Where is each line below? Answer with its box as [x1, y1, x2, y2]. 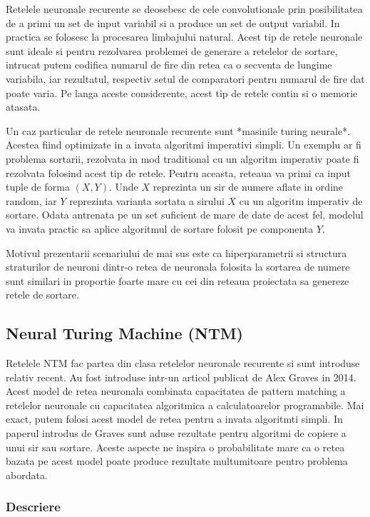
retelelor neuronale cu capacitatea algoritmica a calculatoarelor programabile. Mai [6, 397, 364, 412]
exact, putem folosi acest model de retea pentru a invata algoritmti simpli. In [6, 411, 343, 426]
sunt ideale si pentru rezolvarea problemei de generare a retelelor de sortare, [6, 43, 338, 58]
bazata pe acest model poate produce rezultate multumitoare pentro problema [6, 453, 348, 468]
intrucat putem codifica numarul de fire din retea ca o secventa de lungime [6, 57, 332, 72]
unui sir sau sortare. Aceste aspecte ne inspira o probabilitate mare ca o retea [6, 439, 345, 454]
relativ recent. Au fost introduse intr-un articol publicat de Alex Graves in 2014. [6, 369, 356, 384]
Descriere [6, 498, 61, 516]
